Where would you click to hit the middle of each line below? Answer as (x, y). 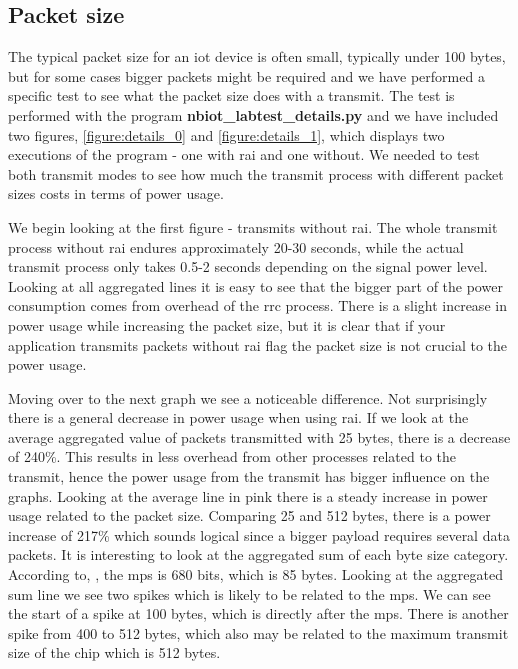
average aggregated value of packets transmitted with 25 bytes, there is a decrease (259, 436)
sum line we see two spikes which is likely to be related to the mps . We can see (249, 593)
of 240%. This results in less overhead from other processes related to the (232, 456)
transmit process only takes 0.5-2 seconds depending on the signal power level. (248, 266)
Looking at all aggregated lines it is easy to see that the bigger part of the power (255, 285)
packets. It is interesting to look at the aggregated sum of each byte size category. (258, 554)
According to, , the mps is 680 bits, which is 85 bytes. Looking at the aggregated (255, 574)
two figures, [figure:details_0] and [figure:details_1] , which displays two (226, 134)
